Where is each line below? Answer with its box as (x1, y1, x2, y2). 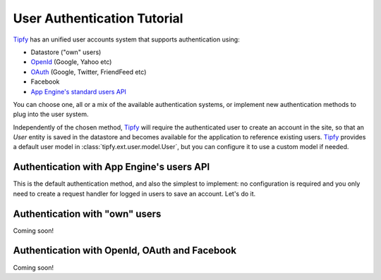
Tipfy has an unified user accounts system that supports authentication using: (13, 35, 240, 44)
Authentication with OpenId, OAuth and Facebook (13, 245, 236, 257)
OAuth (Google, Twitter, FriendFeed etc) (30, 68, 147, 76)
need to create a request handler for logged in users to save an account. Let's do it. (13, 189, 256, 198)
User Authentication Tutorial (13, 11, 183, 26)
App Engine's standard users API (30, 87, 127, 96)
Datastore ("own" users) (30, 48, 102, 56)
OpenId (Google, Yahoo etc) (30, 58, 112, 66)
